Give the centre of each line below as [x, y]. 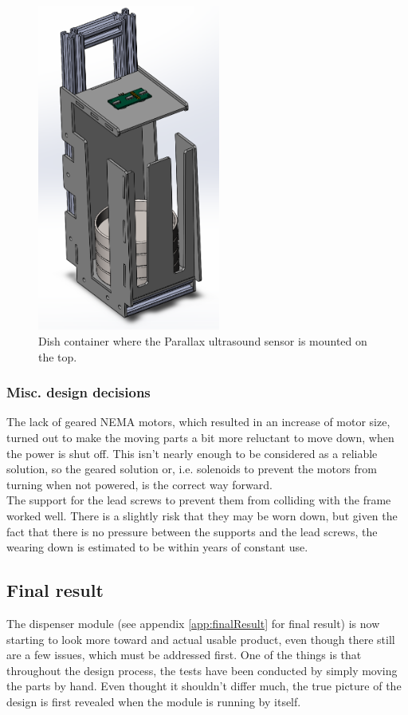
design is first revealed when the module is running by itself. [154, 701]
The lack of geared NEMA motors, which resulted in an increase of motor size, [198, 422]
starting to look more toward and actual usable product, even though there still [201, 639]
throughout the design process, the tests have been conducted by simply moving [202, 670]
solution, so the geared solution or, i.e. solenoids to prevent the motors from [192, 469]
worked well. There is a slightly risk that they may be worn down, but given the [202, 515]
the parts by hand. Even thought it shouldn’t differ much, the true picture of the [204, 686]
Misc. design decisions [78, 392]
